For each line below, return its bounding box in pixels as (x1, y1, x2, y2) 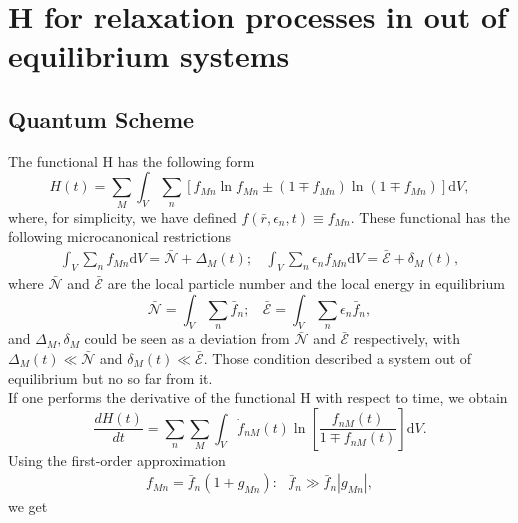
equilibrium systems (8, 35, 290, 76)
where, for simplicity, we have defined (8, 206, 237, 227)
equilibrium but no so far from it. (8, 367, 213, 388)
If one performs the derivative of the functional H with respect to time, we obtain (8, 387, 508, 408)
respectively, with (353, 328, 460, 349)
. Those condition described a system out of (203, 347, 472, 368)
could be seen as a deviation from (84, 328, 290, 349)
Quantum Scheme (8, 103, 195, 134)
